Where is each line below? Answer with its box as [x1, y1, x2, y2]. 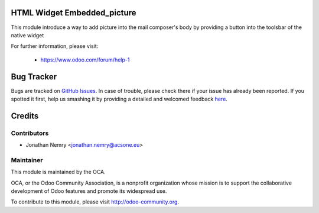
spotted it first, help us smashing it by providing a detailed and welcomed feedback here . [11, 95, 227, 102]
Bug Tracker [11, 72, 57, 82]
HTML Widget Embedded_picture [11, 8, 136, 18]
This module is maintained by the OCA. [11, 169, 106, 176]
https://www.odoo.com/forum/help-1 [40, 56, 130, 63]
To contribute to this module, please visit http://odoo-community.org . [11, 198, 180, 205]
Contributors [11, 129, 49, 137]
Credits [11, 111, 39, 121]
